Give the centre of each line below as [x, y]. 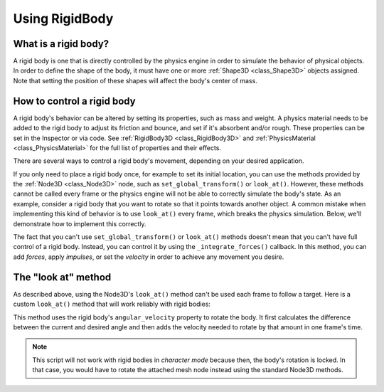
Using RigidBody [63, 18]
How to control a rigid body [74, 101]
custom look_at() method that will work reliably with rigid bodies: [112, 304]
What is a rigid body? [61, 44]
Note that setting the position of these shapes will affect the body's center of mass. [135, 80]
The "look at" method [62, 277]
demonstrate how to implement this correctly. [80, 223]
